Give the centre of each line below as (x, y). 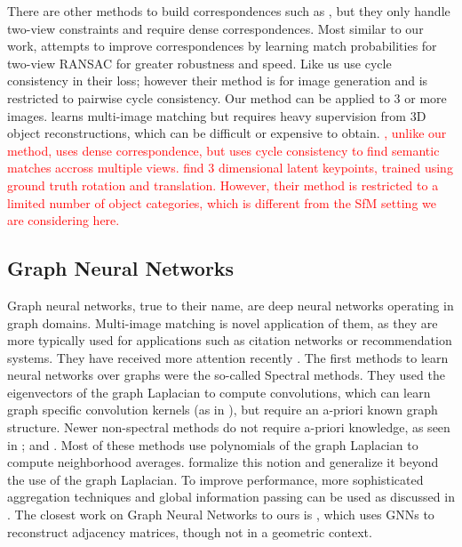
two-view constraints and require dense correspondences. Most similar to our (215, 28)
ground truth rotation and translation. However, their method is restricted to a (223, 185)
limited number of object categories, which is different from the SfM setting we (222, 202)
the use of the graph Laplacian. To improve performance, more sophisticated (215, 479)
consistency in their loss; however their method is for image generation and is (218, 80)
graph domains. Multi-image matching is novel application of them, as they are (223, 322)
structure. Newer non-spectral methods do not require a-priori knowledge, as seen (229, 427)
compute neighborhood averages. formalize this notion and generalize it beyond (223, 462)
